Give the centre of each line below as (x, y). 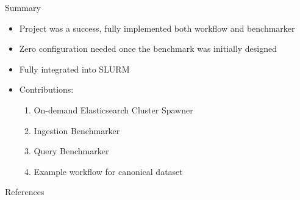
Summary (23, 7)
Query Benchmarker (71, 151)
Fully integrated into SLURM (74, 69)
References (25, 192)
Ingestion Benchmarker (77, 130)
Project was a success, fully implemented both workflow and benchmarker (157, 28)
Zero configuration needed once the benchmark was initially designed (148, 48)
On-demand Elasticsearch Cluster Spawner (113, 109)
